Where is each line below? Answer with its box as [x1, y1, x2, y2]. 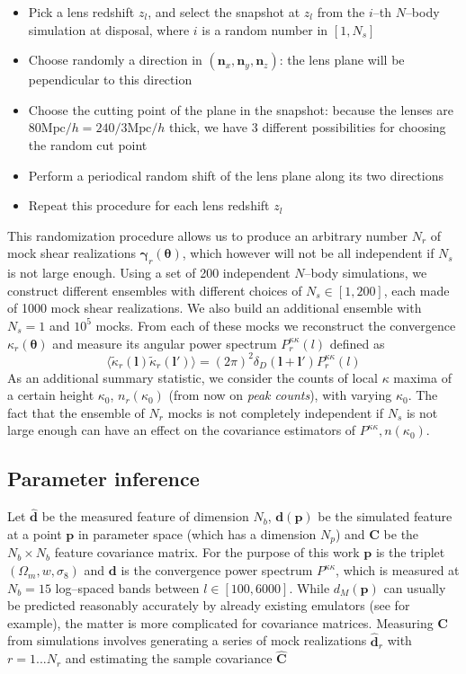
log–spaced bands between [55, 578, 200, 597]
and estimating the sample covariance [65, 649, 273, 668]
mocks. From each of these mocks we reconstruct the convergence [95, 315, 456, 334]
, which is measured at [336, 561, 460, 580]
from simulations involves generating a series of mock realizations [7, 631, 367, 650]
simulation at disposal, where [28, 20, 190, 39]
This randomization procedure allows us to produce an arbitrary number [7, 226, 408, 244]
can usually [383, 578, 446, 597]
